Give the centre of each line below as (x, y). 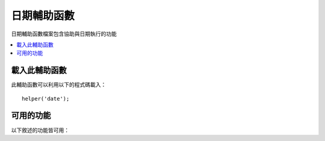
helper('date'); (46, 99)
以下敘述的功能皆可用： (40, 130)
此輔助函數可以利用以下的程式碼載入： (59, 85)
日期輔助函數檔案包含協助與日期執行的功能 (64, 34)
